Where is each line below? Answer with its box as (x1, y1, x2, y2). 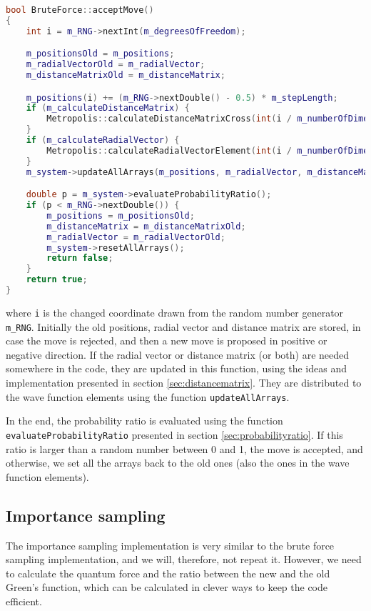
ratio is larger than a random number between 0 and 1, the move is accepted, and (6, 441, 363, 456)
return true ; (26, 274, 88, 285)
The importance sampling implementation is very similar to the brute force (6, 537, 335, 552)
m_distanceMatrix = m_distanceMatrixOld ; (46, 221, 246, 232)
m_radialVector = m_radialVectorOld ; (46, 232, 225, 242)
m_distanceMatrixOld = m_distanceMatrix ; (26, 70, 225, 81)
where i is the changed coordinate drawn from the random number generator (6, 304, 344, 319)
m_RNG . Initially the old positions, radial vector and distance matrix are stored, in (6, 319, 361, 334)
